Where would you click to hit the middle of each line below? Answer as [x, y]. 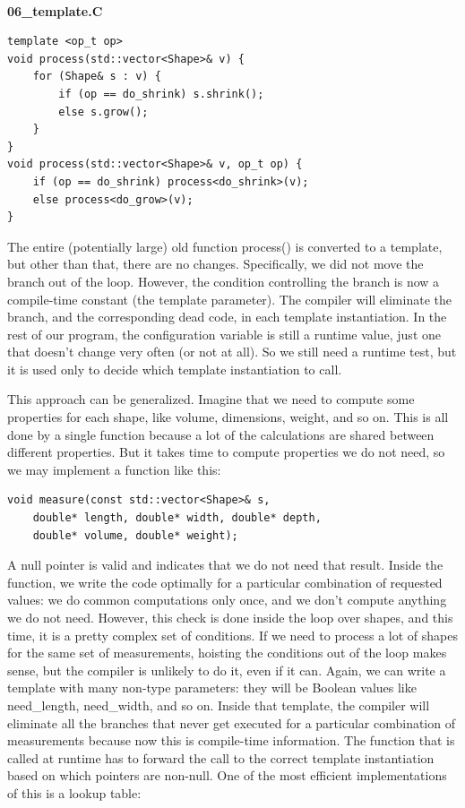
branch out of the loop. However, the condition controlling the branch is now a [224, 281]
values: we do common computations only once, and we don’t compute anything [227, 600]
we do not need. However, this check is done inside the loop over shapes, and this [230, 617]
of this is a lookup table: [74, 792]
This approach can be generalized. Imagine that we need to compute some [211, 399]
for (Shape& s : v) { [97, 77]
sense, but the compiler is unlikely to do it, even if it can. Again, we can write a [227, 670]
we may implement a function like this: [114, 469]
